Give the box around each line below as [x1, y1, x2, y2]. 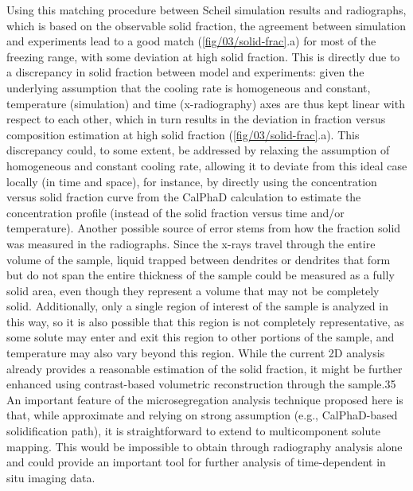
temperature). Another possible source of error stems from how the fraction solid [6, 220, 401, 236]
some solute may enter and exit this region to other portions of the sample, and [6, 329, 395, 345]
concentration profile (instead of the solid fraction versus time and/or [6, 204, 345, 220]
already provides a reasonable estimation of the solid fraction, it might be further [6, 360, 403, 376]
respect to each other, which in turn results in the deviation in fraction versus [6, 111, 386, 127]
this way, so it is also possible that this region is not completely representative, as [6, 313, 404, 329]
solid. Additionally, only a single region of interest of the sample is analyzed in [6, 298, 388, 314]
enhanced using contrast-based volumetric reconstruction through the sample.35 [6, 376, 396, 392]
